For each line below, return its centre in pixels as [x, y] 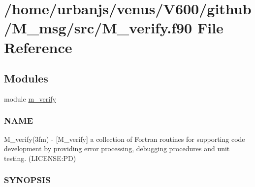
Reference [38, 47]
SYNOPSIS [27, 180]
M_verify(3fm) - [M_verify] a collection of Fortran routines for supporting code [125, 139]
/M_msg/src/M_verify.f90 [98, 28]
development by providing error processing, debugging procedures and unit [117, 148]
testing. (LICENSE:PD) [40, 158]
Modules [26, 78]
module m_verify [30, 98]
